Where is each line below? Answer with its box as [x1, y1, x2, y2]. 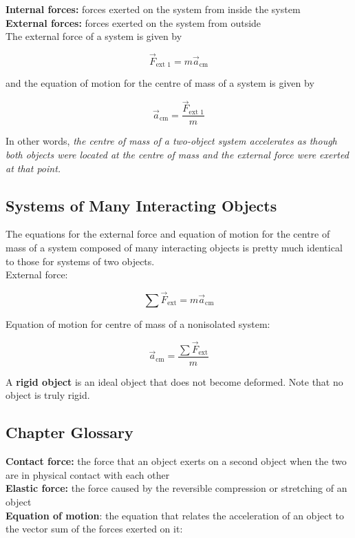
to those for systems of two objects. [6, 254, 155, 268]
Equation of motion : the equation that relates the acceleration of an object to [6, 508, 345, 522]
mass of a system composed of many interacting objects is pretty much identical [6, 240, 343, 254]
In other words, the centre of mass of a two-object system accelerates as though [6, 134, 337, 148]
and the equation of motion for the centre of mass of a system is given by [6, 76, 314, 90]
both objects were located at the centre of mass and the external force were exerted [6, 147, 349, 161]
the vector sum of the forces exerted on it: [6, 521, 183, 536]
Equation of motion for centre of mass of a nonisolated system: [6, 316, 270, 331]
